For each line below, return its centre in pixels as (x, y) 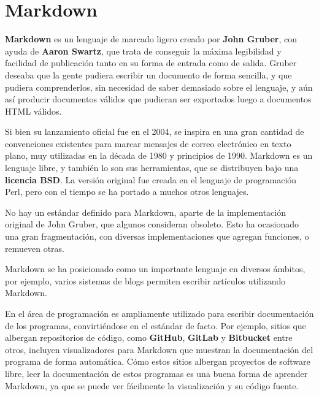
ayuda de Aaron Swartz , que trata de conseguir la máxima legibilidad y (143, 51)
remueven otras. (35, 248)
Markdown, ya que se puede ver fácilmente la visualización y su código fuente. (152, 385)
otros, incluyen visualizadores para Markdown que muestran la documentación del (159, 349)
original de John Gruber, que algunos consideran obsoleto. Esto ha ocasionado (152, 224)
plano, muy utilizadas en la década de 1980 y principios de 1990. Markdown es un (159, 155)
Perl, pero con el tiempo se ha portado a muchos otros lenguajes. (127, 192)
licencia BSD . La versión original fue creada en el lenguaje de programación (151, 179)
